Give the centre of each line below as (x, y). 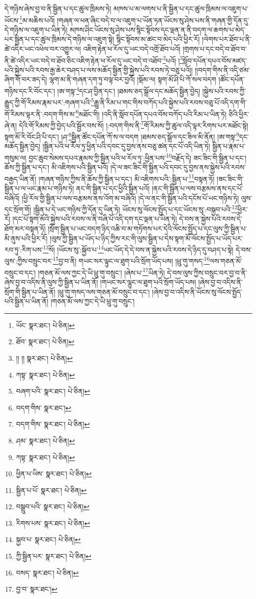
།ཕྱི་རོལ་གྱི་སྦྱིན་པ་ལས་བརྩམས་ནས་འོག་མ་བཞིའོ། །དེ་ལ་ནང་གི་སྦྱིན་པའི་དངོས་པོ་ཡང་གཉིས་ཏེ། (130, 198)
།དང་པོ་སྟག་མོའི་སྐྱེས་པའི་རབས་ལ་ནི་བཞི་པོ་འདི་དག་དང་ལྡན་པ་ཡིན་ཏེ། (95, 219)
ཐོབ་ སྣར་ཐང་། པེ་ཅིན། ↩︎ (45, 341)
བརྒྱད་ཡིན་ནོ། (20, 178)
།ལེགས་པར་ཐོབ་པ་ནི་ (227, 39)
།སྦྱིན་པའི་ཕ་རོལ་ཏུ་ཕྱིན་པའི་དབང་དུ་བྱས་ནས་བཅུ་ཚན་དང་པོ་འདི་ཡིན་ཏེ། (126, 146)
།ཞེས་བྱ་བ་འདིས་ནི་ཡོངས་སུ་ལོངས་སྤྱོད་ (197, 291)
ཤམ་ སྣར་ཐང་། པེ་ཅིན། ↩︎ (45, 440)
